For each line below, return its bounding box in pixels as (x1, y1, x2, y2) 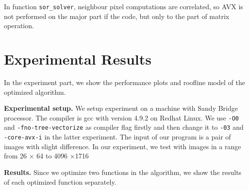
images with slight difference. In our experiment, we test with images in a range (4, 141, 241, 151)
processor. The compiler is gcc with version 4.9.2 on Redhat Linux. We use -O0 (4, 112, 239, 122)
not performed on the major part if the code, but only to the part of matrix (4, 11, 230, 21)
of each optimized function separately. (4, 176, 116, 187)
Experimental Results (4, 49, 151, 69)
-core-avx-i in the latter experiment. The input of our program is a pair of (4, 132, 231, 142)
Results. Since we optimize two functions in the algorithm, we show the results (4, 167, 242, 177)
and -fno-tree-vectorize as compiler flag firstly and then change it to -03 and (4, 122, 244, 132)
